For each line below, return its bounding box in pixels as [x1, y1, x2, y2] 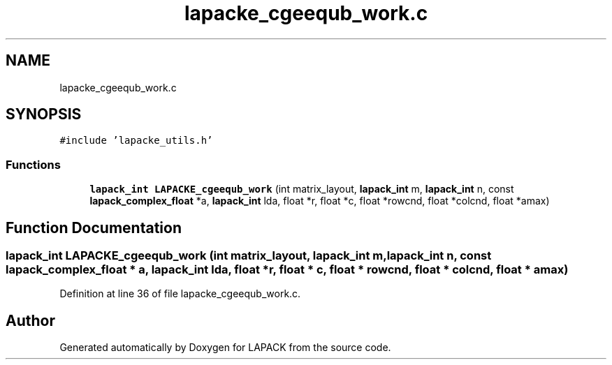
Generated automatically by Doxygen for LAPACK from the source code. [59, 341, 391, 354]
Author [6, 311, 55, 329]
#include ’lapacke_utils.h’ [59, 135, 213, 147]
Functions [6, 157, 61, 172]
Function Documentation [6, 218, 182, 237]
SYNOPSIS [6, 105, 82, 124]
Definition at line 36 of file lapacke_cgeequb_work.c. [59, 288, 301, 300]
